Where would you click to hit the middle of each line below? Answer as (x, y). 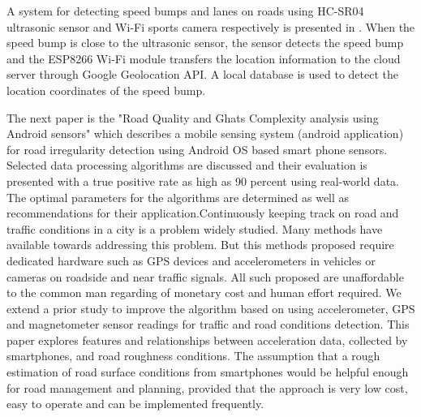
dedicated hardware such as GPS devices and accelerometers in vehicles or (191, 260)
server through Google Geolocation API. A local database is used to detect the (203, 74)
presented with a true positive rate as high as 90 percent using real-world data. (203, 181)
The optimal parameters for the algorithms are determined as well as (178, 197)
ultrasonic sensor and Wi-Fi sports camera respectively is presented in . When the (211, 26)
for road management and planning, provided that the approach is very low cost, (207, 387)
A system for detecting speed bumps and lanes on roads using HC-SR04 (185, 11)
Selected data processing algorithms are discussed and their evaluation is (187, 165)
